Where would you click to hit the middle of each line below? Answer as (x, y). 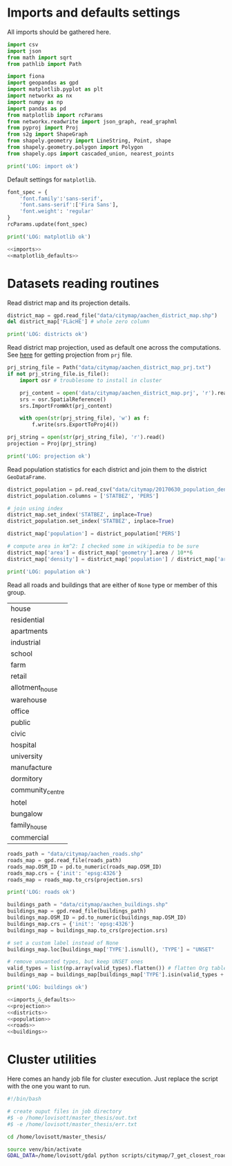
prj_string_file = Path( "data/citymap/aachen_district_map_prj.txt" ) (109, 368)
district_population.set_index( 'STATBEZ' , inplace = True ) (91, 521)
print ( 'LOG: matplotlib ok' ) (49, 237)
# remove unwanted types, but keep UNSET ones (75, 962)
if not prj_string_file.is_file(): (58, 374)
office (20, 711)
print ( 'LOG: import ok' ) (43, 166)
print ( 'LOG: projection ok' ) (49, 456)
